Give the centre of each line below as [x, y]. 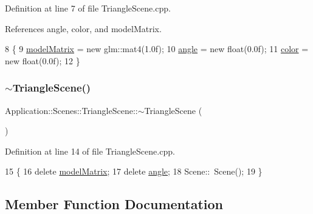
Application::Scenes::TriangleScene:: [71, 110]
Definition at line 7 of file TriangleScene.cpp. [88, 8]
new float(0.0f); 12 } [43, 60]
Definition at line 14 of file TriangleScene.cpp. [90, 151]
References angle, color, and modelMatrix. [83, 28]
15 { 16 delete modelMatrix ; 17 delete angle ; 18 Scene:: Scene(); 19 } [134, 171]
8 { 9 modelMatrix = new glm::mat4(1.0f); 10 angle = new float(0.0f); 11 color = [157, 49]
